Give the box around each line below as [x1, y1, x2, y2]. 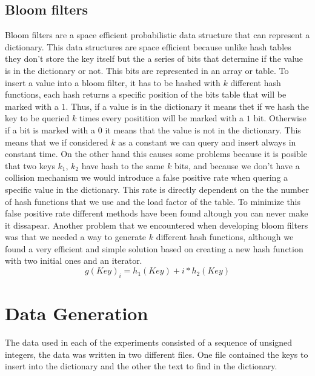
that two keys [5, 159, 55, 172]
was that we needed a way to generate [5, 230, 147, 243]
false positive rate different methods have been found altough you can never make [5, 207, 308, 220]
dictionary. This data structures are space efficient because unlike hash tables [5, 40, 291, 53]
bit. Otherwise [253, 112, 307, 124]
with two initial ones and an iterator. [5, 254, 142, 267]
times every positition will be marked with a [79, 112, 244, 124]
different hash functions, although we [156, 230, 294, 243]
